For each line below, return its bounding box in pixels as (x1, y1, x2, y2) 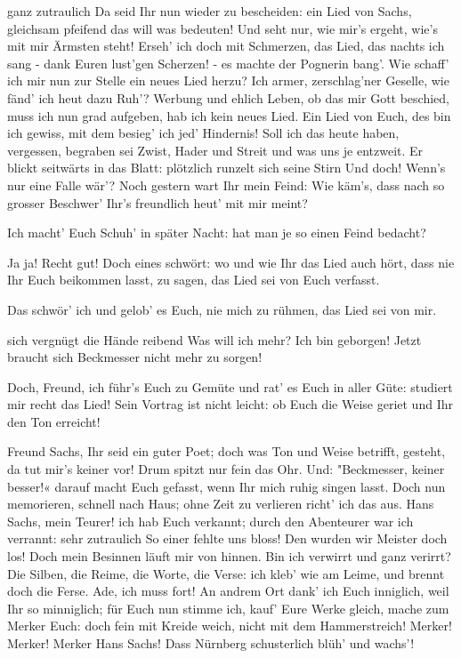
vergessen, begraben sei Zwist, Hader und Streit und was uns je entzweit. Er (7, 140, 424, 159)
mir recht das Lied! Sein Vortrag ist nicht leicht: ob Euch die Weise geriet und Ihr (7, 395, 453, 413)
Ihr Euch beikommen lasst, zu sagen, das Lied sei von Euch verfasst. (7, 270, 380, 289)
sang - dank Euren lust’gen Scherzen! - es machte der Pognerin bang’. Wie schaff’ (7, 53, 449, 72)
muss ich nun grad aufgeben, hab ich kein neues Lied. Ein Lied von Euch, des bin (7, 106, 451, 124)
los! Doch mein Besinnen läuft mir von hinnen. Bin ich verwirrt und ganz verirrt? (7, 547, 451, 566)
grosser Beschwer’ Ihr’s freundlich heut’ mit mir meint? (7, 193, 308, 212)
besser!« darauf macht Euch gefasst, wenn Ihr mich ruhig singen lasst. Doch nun (7, 477, 446, 495)
